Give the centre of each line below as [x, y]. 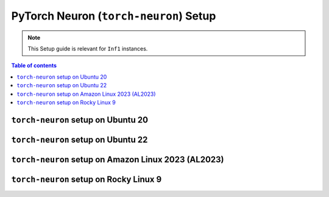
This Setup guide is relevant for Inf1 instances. [88, 48]
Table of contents [34, 66]
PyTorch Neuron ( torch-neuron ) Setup [114, 16]
